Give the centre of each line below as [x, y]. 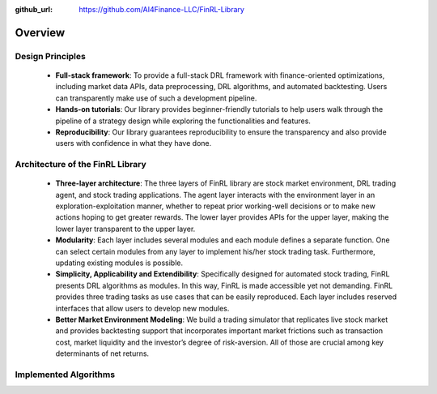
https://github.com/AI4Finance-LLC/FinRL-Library [161, 9]
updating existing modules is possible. [119, 263]
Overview [40, 32]
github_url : [34, 9]
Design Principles [51, 56]
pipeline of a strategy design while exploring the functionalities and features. [183, 121]
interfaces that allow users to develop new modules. [142, 308]
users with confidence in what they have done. [134, 143]
